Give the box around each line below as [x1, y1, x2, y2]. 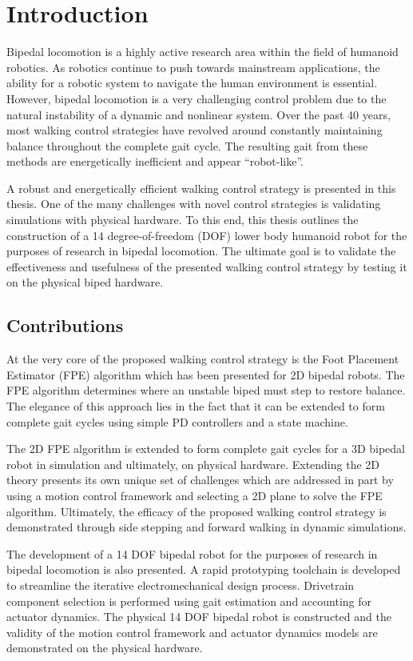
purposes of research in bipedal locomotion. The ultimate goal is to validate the [6, 242, 396, 259]
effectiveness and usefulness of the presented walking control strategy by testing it [6, 258, 407, 274]
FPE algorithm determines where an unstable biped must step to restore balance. [6, 382, 406, 399]
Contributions [6, 313, 124, 338]
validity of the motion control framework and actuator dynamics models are [6, 623, 378, 640]
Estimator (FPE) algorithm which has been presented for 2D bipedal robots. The [6, 366, 405, 383]
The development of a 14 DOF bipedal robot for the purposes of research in [6, 545, 378, 562]
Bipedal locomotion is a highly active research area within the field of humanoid [6, 43, 399, 60]
